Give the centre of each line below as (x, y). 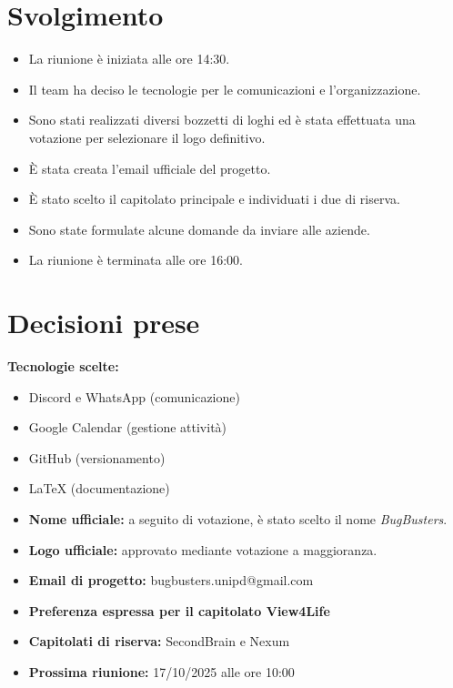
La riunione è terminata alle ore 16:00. (136, 260)
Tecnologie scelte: (63, 366)
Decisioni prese (104, 323)
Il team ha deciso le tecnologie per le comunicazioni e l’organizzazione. (225, 89)
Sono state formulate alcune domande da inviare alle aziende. (199, 229)
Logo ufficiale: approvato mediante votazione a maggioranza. (203, 549)
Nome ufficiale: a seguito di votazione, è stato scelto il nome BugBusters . (238, 518)
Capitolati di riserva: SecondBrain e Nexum (159, 641)
